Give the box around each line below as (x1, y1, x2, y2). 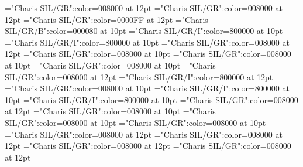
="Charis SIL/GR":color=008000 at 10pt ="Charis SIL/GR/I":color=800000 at (5, 82, 290, 94)
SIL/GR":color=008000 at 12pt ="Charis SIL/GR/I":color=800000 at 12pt (5, 70, 273, 83)
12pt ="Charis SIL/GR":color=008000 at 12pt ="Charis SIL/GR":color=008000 (5, 139, 291, 152)
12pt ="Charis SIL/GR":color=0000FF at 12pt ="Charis (5, 13, 208, 25)
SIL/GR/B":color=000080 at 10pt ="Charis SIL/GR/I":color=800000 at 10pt (5, 25, 283, 37)
